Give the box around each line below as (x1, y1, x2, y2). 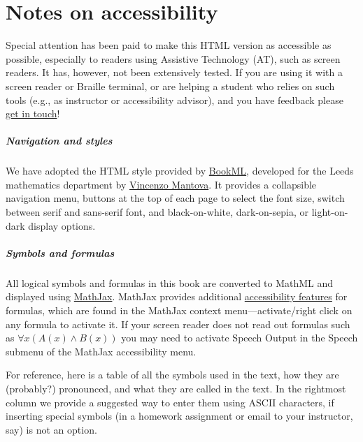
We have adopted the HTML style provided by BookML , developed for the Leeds (6, 163, 354, 178)
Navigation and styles (6, 133, 113, 148)
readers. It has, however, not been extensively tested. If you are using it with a (6, 65, 343, 80)
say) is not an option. (6, 422, 97, 436)
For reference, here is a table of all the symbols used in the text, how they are (6, 367, 339, 382)
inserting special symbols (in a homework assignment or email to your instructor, (6, 408, 353, 423)
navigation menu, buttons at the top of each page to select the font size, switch (6, 191, 345, 205)
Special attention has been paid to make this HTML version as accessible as (6, 38, 332, 52)
